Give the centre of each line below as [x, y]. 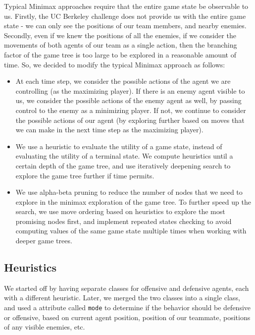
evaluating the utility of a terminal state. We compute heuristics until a [124, 156]
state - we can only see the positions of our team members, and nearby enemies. [125, 26]
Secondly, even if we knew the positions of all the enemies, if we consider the [120, 35]
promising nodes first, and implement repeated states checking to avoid [124, 221]
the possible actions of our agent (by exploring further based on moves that [130, 120]
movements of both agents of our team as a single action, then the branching [121, 45]
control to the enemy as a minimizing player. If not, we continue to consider [131, 110]
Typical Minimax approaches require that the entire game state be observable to [126, 6]
